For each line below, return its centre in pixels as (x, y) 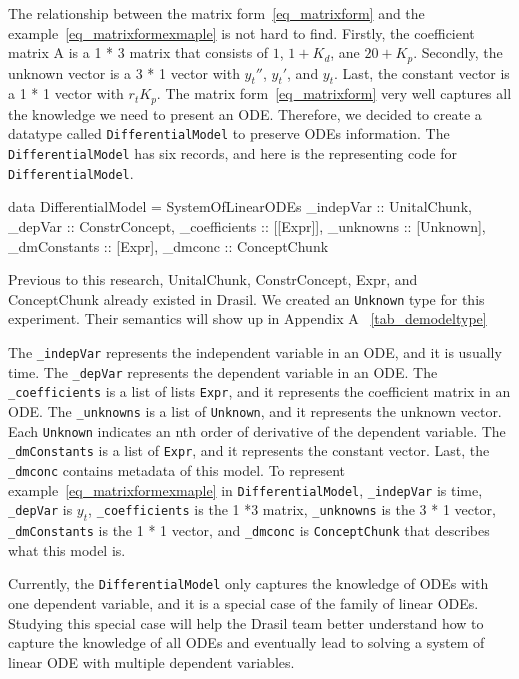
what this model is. (67, 549)
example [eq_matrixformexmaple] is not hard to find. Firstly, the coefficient (241, 32)
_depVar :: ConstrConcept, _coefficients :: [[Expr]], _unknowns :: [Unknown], (247, 226)
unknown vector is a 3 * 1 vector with (124, 72)
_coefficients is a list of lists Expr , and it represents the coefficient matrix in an (259, 391)
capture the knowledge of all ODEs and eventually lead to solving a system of (246, 642)
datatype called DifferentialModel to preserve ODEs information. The (229, 133)
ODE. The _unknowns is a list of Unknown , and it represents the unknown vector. (255, 411)
